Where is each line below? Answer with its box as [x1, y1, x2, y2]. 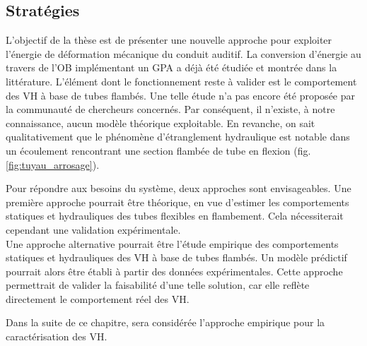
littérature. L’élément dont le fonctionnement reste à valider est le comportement [6, 73, 357, 88]
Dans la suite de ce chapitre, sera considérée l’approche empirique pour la [6, 315, 325, 330]
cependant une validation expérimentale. [6, 222, 181, 237]
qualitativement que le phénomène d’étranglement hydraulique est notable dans [6, 129, 350, 144]
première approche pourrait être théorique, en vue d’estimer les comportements [6, 194, 349, 209]
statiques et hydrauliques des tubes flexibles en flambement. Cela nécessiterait [6, 208, 344, 223]
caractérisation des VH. [6, 329, 107, 344]
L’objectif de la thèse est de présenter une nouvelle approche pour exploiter [6, 32, 332, 47]
